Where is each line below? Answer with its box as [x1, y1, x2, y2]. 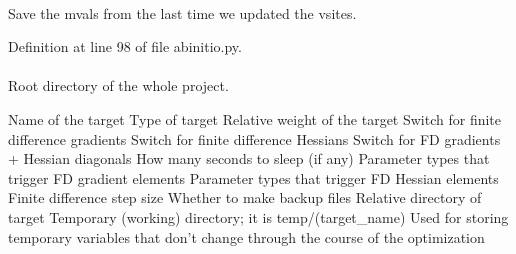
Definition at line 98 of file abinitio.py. [8, 36, 242, 57]
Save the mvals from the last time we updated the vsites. [8, 2, 357, 23]
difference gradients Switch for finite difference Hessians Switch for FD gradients [8, 128, 501, 149]
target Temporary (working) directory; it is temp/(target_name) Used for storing [8, 206, 509, 227]
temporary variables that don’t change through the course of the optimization [8, 226, 485, 247]
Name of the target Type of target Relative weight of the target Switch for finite [8, 108, 502, 129]
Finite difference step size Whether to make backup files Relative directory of [8, 187, 482, 208]
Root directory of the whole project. [8, 75, 229, 96]
